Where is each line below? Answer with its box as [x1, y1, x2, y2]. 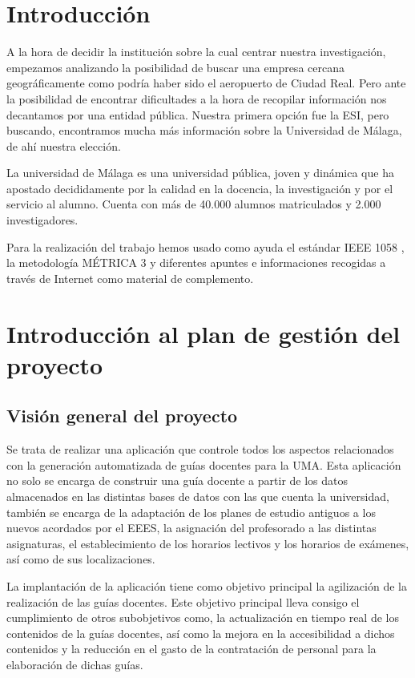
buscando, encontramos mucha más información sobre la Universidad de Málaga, [6, 122, 402, 139]
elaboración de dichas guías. [6, 656, 143, 672]
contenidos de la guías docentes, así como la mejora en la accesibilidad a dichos [6, 624, 395, 641]
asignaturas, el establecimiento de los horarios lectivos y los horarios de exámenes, [6, 535, 409, 551]
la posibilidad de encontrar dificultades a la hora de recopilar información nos [6, 90, 387, 107]
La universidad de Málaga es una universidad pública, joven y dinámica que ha [6, 164, 394, 181]
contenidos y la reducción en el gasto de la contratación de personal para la [6, 640, 377, 657]
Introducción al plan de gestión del [6, 317, 401, 349]
